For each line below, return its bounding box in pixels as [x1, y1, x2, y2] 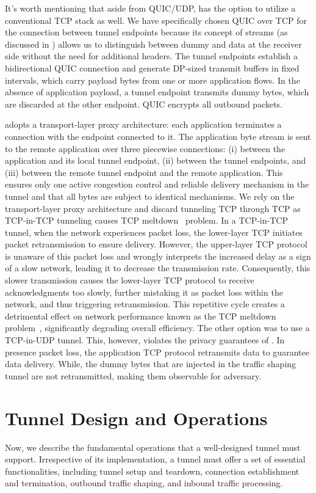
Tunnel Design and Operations [5, 405, 268, 430]
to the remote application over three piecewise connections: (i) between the [5, 142, 285, 155]
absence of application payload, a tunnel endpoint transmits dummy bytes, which [5, 86, 309, 98]
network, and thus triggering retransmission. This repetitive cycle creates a [5, 298, 285, 310]
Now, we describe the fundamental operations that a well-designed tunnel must [5, 440, 301, 453]
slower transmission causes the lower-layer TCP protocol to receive [5, 274, 254, 287]
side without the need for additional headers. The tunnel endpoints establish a [5, 49, 298, 62]
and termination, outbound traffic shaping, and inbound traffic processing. [5, 477, 283, 489]
